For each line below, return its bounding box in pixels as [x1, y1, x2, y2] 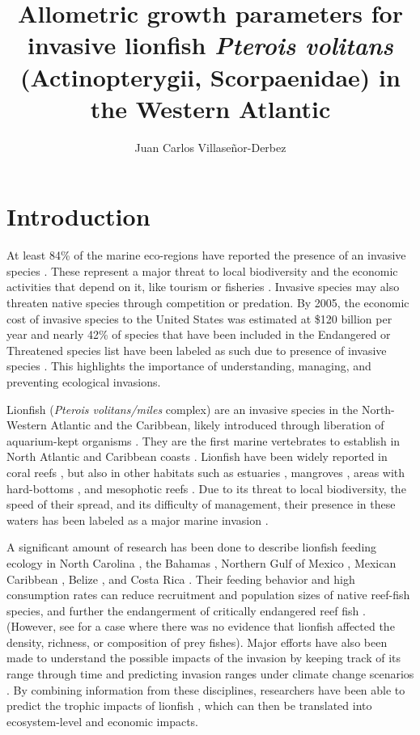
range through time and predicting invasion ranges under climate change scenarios [6, 665, 414, 682]
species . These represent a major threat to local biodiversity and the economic [6, 262, 398, 279]
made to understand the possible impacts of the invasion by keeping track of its [6, 649, 401, 666]
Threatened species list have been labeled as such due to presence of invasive [6, 341, 387, 358]
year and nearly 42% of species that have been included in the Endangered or [6, 326, 391, 343]
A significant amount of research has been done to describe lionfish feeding [6, 539, 377, 555]
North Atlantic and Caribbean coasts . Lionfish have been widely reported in [6, 448, 388, 465]
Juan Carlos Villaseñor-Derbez [134, 138, 286, 155]
